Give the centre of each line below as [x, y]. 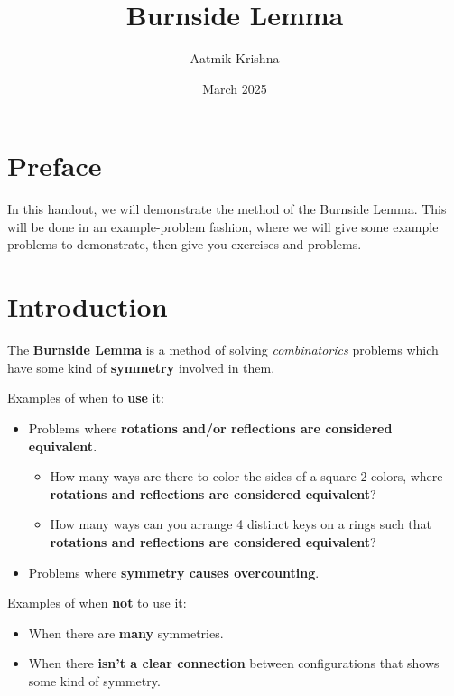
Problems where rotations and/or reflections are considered [210, 427]
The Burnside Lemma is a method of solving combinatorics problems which [223, 350]
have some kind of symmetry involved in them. [141, 367]
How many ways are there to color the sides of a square [203, 476]
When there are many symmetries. [126, 632]
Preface [55, 166]
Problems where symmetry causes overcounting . [174, 572]
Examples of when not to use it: [97, 603]
